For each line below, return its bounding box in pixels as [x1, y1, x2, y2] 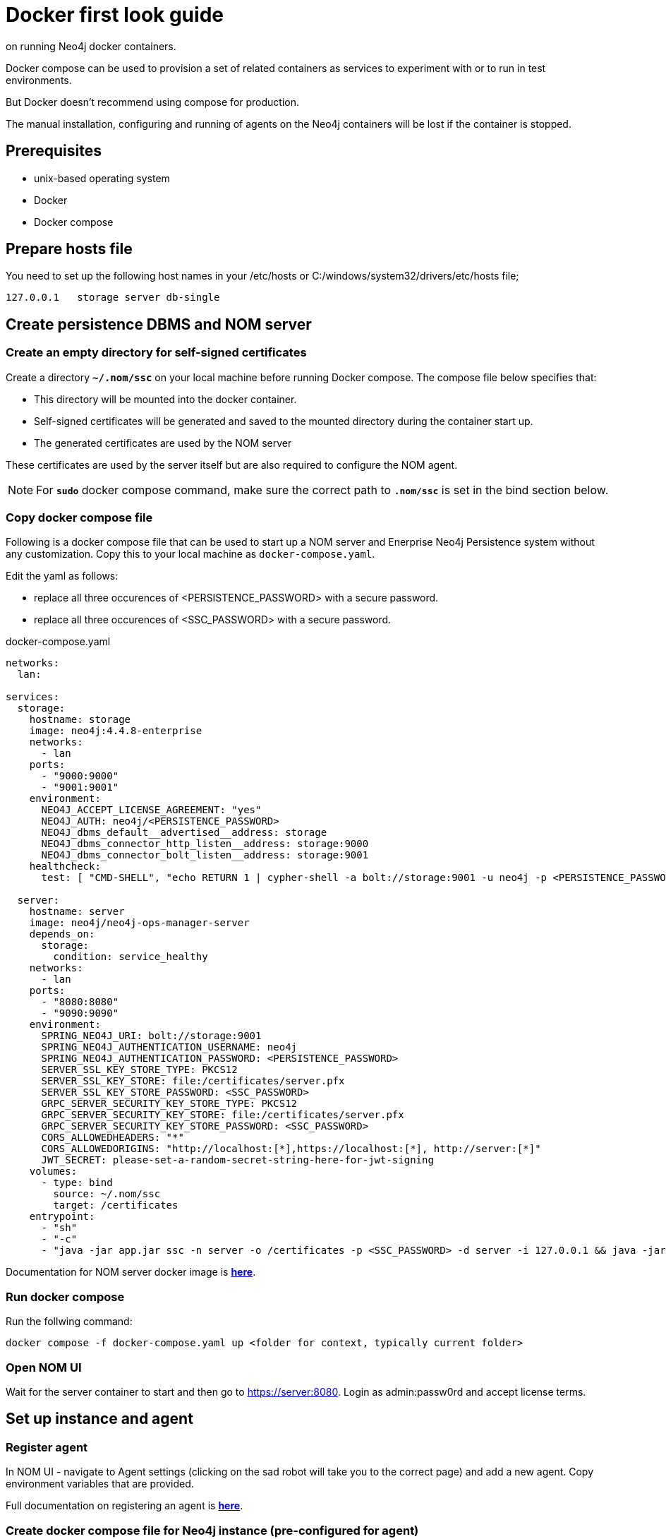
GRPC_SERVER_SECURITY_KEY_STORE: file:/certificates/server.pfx [41, 1109, 404, 1121]
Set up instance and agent [6, 1410, 193, 1428]
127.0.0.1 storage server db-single [6, 292, 220, 304]
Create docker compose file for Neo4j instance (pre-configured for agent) [6, 1523, 419, 1538]
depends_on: [29, 928, 95, 940]
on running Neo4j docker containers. [6, 40, 176, 52]
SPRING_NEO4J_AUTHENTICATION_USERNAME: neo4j [41, 1041, 298, 1053]
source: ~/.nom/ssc [53, 1188, 161, 1200]
